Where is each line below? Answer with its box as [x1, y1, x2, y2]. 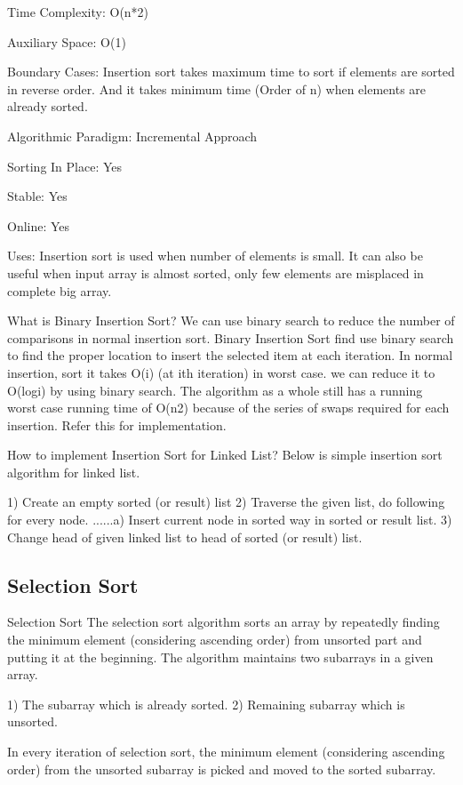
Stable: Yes [7, 187, 68, 205]
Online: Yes [7, 216, 70, 235]
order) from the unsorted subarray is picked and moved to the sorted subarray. [7, 759, 436, 778]
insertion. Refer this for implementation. [7, 415, 227, 434]
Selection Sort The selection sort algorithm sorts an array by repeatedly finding [7, 613, 440, 631]
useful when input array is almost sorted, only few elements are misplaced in [7, 263, 424, 282]
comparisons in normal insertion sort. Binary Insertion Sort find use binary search [7, 328, 454, 347]
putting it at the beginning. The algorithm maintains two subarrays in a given [7, 647, 434, 666]
